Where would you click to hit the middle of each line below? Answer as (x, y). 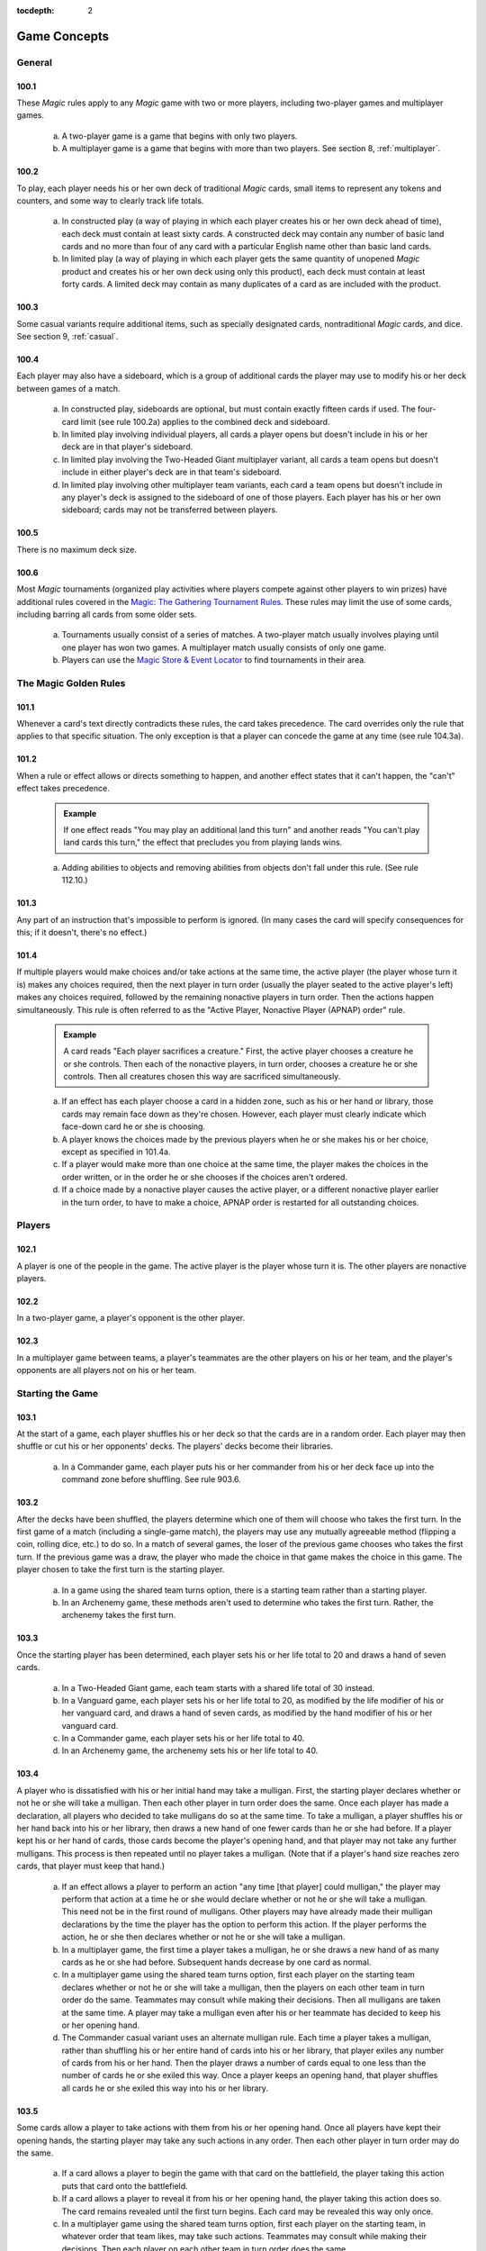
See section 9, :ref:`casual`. (67, 337)
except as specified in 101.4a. (116, 1152)
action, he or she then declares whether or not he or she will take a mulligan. (203, 1937)
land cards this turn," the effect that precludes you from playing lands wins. (203, 843)
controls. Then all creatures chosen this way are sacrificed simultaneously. (202, 1077)
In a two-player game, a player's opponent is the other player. (131, 1318)
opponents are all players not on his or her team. (107, 1370)
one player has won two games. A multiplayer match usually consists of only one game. (224, 647)
